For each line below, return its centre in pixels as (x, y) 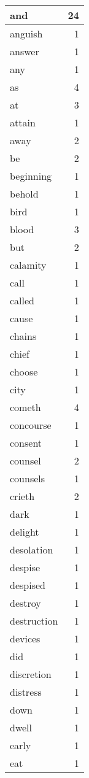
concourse (31, 425)
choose (24, 372)
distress (26, 692)
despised (28, 585)
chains (23, 336)
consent (26, 443)
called (22, 300)
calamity (28, 265)
